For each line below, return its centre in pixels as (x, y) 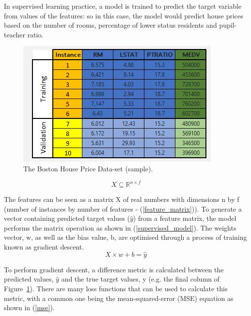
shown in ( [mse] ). (29, 308)
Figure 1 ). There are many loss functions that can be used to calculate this (116, 289)
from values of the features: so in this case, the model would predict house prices (124, 15)
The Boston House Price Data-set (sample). (88, 168)
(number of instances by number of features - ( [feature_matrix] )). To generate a (123, 208)
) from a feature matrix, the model (185, 218)
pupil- (228, 25)
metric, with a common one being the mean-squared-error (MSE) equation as (119, 298)
